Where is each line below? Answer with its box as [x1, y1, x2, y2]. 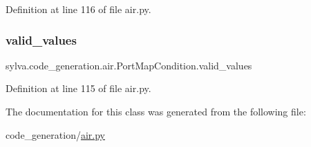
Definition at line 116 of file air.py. [6, 2, 151, 16]
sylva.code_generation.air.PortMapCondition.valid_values [6, 58, 252, 72]
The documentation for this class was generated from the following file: [6, 104, 306, 118]
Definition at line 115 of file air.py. [6, 81, 151, 95]
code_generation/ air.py [6, 127, 105, 142]
